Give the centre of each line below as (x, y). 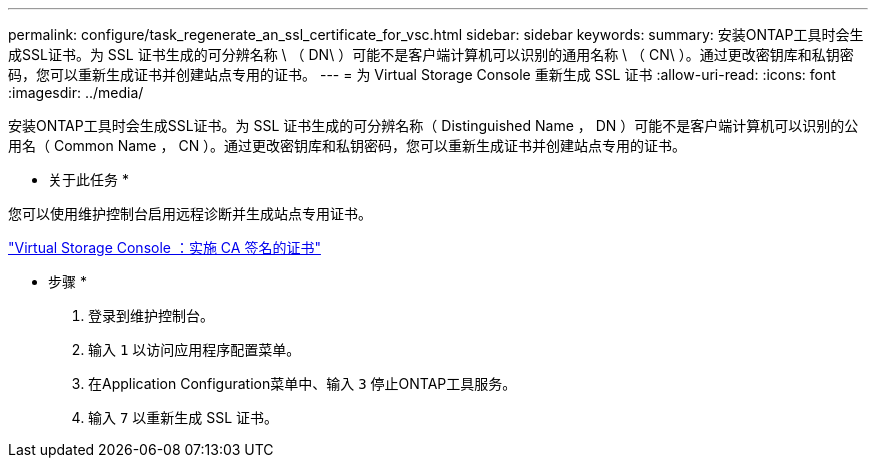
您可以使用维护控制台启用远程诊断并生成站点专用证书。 (190, 213)
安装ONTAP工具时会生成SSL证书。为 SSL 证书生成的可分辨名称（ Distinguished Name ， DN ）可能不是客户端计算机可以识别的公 (433, 125)
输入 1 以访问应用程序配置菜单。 (194, 349)
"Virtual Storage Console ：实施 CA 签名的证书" (164, 247)
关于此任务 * (88, 179)
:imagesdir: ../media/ (76, 92)
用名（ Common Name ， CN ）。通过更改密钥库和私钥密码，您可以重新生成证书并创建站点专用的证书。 (347, 145)
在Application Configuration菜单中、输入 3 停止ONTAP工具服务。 (302, 383)
